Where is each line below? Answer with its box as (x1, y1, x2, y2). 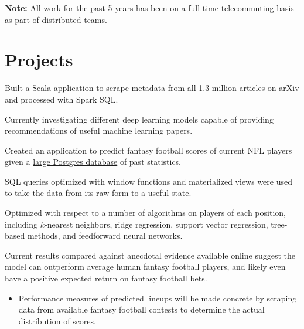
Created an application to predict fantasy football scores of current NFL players (5, 144, 292, 156)
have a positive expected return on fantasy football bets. (5, 272, 207, 284)
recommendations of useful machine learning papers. (5, 124, 193, 137)
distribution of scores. (18, 314, 96, 327)
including (5, 218, 38, 230)
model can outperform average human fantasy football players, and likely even (5, 260, 286, 273)
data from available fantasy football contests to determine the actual (18, 303, 265, 316)
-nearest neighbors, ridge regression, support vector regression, (45, 218, 268, 230)
